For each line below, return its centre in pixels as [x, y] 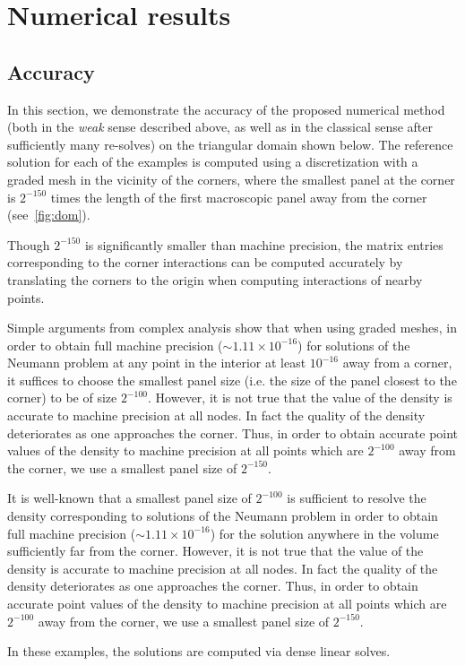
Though [29, 244]
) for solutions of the [354, 345]
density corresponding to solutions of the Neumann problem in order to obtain [223, 516]
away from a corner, [397, 363]
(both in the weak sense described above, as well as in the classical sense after [220, 127]
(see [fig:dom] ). [49, 215]
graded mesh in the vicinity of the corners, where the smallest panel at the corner [231, 179]
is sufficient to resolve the [357, 498]
